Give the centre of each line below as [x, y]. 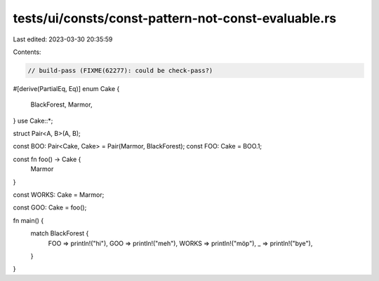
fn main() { [28, 220]
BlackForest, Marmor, [61, 104]
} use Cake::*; [33, 121]
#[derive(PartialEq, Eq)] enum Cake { [66, 88]
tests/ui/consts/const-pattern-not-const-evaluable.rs [175, 18]
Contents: [27, 52]
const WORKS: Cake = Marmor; [59, 195]
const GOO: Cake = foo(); [50, 207]
